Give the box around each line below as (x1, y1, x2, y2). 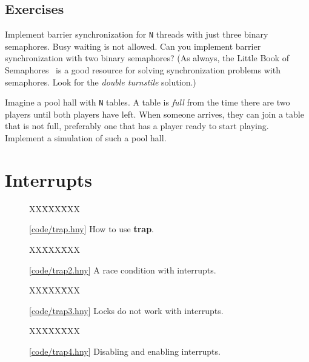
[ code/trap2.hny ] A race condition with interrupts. (29, 263, 216, 276)
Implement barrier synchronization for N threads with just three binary (5, 28, 268, 41)
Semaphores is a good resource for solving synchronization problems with (5, 64, 281, 76)
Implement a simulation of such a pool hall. (5, 132, 167, 144)
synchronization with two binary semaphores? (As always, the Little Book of (5, 52, 290, 64)
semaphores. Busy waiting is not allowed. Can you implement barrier (5, 39, 261, 52)
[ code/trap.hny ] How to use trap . (29, 223, 154, 235)
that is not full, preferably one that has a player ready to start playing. (5, 119, 269, 132)
